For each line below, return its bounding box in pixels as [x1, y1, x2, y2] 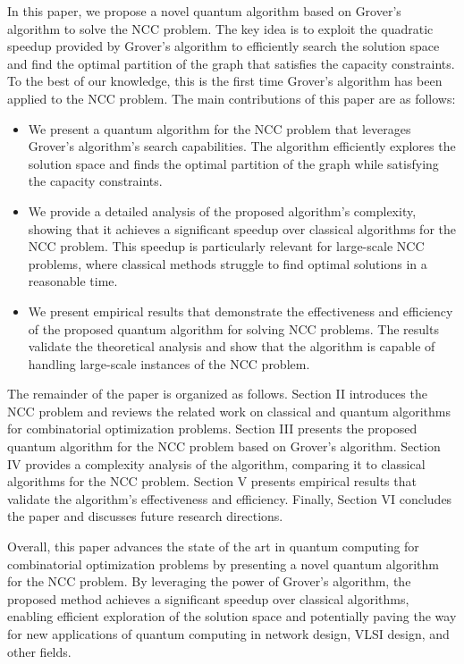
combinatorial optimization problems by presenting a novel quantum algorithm [7, 554, 439, 573]
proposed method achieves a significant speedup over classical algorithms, [7, 589, 409, 608]
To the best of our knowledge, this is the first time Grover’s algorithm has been [7, 71, 443, 90]
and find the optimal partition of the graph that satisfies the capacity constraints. [7, 54, 455, 72]
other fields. [7, 642, 72, 660]
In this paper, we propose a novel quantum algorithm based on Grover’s [7, 2, 401, 20]
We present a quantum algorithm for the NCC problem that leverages [28, 119, 411, 138]
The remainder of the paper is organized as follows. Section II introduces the [7, 384, 427, 403]
